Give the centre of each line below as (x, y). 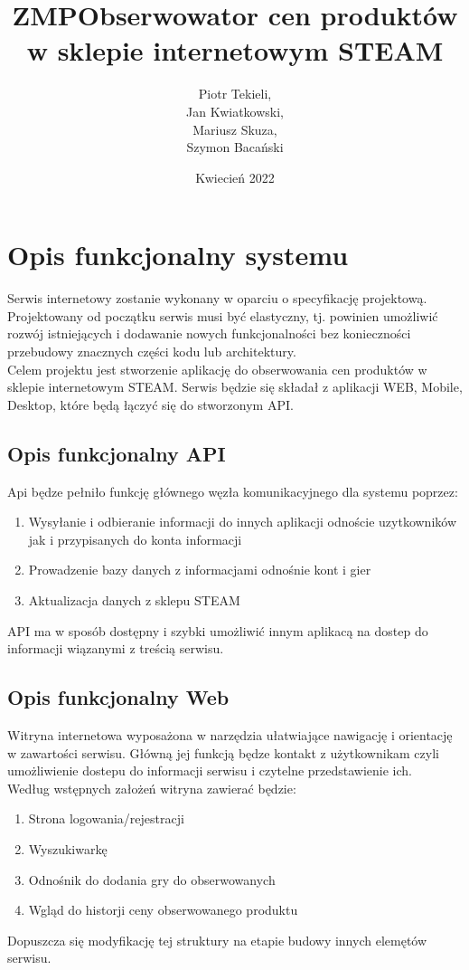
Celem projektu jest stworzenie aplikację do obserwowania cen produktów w (217, 369)
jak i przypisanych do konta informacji (135, 539)
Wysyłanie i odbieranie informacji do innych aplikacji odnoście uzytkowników (243, 522)
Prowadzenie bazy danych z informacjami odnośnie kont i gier (200, 570)
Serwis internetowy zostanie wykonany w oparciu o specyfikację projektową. (217, 298)
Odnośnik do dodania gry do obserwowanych (152, 879)
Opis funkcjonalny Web (118, 697)
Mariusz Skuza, (235, 129)
